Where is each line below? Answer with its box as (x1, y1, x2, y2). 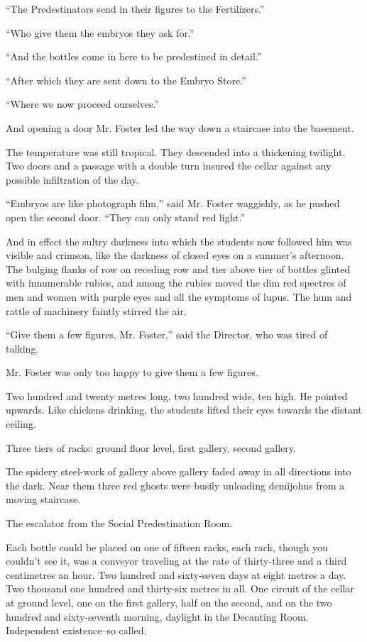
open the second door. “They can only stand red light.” (6, 209, 246, 224)
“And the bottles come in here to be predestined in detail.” (6, 49, 262, 64)
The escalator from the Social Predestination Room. (6, 516, 233, 531)
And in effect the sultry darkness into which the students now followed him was (6, 233, 352, 248)
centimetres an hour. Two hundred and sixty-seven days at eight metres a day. (6, 567, 346, 582)
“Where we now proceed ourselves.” (6, 96, 160, 111)
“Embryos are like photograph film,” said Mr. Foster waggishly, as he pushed (6, 196, 340, 211)
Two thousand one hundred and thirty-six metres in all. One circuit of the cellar (6, 581, 354, 596)
